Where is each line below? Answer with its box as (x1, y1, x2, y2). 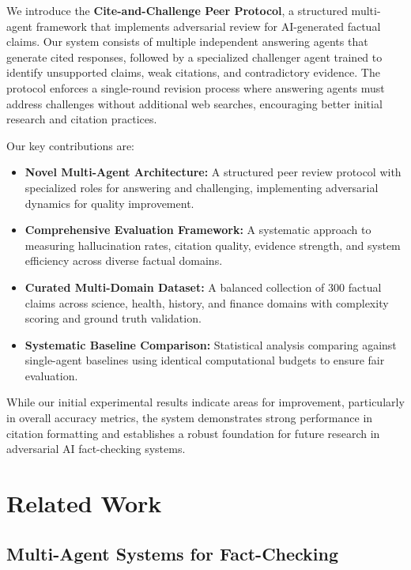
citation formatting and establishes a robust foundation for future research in (6, 425, 380, 441)
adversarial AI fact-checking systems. (6, 440, 186, 457)
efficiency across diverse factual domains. (25, 252, 223, 269)
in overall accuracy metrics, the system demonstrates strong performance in (6, 410, 373, 426)
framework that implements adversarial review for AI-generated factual (36, 17, 381, 34)
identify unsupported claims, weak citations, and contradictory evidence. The (6, 64, 380, 81)
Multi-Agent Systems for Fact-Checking (6, 541, 339, 565)
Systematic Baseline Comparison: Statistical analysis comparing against (25, 336, 397, 353)
